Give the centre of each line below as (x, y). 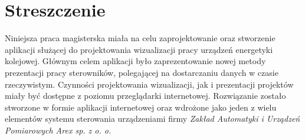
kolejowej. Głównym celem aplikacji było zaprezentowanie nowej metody (135, 61)
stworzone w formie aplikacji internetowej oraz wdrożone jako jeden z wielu (141, 107)
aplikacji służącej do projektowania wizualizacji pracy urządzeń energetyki (139, 49)
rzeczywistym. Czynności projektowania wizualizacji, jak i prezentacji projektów (149, 84)
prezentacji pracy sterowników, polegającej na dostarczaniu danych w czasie (142, 72)
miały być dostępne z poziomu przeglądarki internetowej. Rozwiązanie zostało (145, 96)
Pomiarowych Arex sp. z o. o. (58, 130)
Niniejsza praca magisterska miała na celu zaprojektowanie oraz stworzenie (140, 38)
